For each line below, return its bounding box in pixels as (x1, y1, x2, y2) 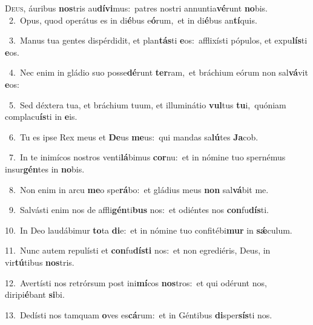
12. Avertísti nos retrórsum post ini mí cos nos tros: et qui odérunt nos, (5, 276, 267, 289)
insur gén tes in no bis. (5, 162, 85, 175)
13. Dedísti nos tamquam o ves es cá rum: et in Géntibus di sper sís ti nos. (5, 308, 272, 321)
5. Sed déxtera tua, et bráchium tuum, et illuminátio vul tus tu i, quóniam (8, 98, 286, 111)
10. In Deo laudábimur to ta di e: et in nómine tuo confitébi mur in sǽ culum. (5, 223, 292, 236)
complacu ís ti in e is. (5, 110, 77, 123)
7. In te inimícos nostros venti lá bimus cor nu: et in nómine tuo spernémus (8, 151, 286, 163)
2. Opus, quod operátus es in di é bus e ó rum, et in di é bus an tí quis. (8, 13, 257, 26)
